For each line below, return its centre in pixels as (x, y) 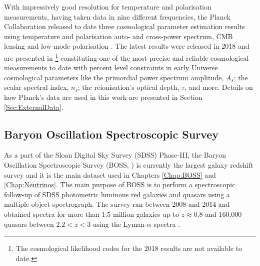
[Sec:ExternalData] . (34, 107)
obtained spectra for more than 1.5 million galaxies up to (91, 214)
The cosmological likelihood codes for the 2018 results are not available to (129, 248)
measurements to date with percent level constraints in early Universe (111, 68)
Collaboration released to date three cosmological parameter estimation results (124, 26)
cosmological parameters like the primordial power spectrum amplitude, (114, 77)
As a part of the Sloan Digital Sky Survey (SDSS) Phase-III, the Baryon (115, 155)
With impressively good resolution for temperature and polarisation (108, 7)
